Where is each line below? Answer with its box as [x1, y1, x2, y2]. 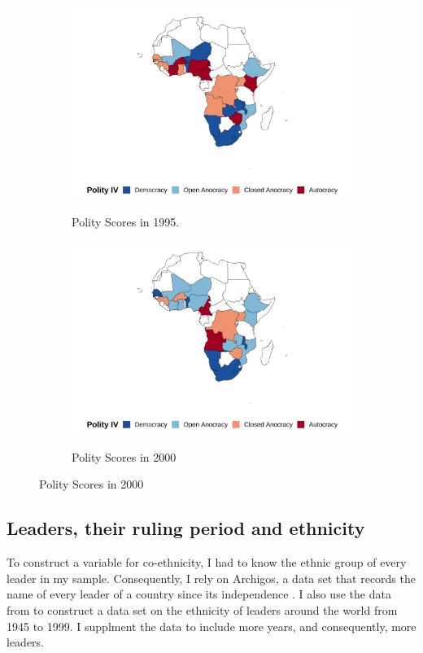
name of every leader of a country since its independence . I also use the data [7, 585, 391, 603]
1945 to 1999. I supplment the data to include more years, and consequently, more [7, 617, 416, 634]
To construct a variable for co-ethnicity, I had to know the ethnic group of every [7, 554, 407, 571]
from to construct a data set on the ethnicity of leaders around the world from [7, 601, 398, 618]
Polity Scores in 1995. [72, 213, 180, 230]
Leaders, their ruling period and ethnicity [7, 515, 365, 541]
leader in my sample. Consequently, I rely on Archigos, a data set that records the [7, 569, 416, 586]
